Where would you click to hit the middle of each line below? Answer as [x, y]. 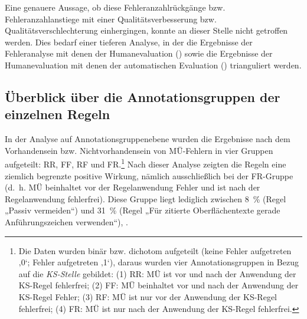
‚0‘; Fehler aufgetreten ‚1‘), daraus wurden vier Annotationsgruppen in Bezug [159, 262]
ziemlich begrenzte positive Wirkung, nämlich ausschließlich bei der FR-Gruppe [149, 175]
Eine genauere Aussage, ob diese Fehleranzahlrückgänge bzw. [115, 7]
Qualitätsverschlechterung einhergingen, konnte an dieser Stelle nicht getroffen [146, 30]
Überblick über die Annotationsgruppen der [143, 96]
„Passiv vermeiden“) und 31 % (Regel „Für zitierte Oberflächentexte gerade [143, 210]
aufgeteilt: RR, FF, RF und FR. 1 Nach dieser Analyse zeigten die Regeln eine [146, 163]
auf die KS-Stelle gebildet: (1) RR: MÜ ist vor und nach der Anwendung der [157, 273]
